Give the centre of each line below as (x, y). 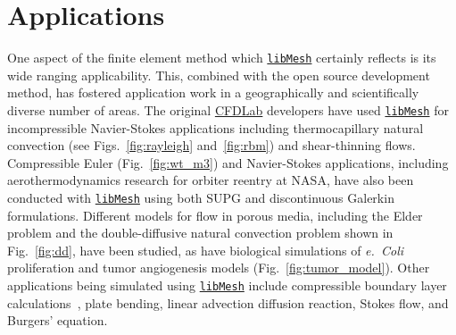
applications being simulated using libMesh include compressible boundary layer (227, 285)
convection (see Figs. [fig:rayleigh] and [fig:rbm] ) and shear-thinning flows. (211, 145)
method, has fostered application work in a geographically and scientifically (213, 92)
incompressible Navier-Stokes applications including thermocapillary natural (216, 127)
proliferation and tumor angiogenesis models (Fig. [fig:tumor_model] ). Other (219, 268)
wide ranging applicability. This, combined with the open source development (219, 75)
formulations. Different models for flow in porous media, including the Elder (215, 215)
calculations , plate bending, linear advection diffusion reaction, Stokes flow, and (228, 302)
